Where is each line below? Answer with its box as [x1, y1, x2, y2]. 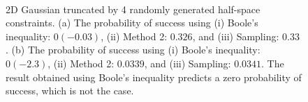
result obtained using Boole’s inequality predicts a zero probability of [6, 69, 302, 84]
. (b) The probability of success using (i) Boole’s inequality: [6, 42, 261, 57]
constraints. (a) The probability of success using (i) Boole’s [6, 15, 258, 30]
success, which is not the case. [6, 83, 134, 98]
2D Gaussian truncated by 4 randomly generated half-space [6, 1, 261, 16]
